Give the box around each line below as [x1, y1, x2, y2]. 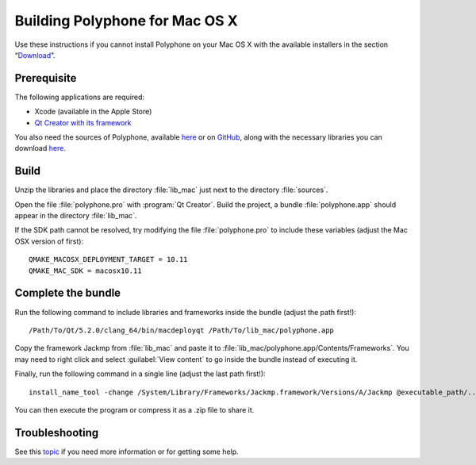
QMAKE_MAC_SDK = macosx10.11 [29, 266, 142, 275]
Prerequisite [14, 71, 77, 85]
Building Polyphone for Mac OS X [14, 12, 238, 29]
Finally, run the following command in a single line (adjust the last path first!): [14, 369, 266, 379]
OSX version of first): [14, 236, 83, 246]
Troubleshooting [14, 425, 99, 440]
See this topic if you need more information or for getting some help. [14, 447, 239, 456]
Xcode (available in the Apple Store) [34, 107, 152, 117]
